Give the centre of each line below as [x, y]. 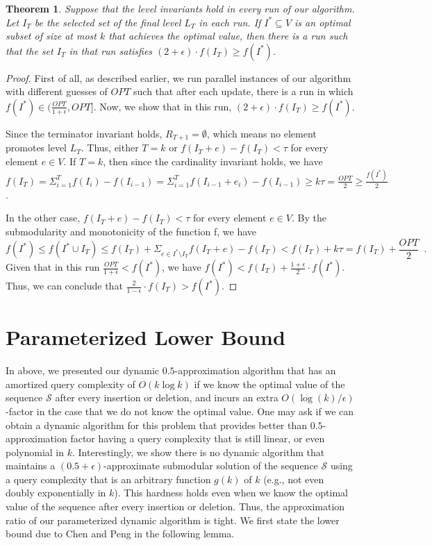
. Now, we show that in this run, [163, 106]
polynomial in [35, 452]
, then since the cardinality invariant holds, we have [213, 161]
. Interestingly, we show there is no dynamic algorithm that [199, 452]
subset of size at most [51, 36]
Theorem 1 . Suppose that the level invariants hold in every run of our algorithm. [180, 8]
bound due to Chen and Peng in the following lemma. [120, 534]
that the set [30, 50]
